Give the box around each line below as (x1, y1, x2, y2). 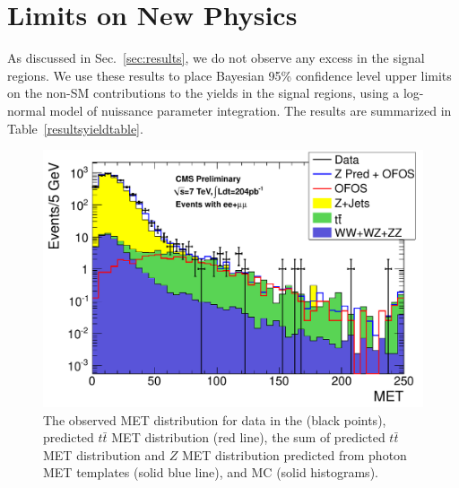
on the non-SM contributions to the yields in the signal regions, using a (7, 83, 400, 102)
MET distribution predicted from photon (181, 445, 407, 464)
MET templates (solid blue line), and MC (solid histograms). (43, 463, 378, 482)
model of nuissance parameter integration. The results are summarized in (49, 100, 452, 119)
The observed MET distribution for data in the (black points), (43, 410, 386, 429)
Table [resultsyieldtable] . (7, 118, 143, 137)
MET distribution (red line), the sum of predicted (111, 428, 385, 447)
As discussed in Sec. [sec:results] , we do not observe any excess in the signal (7, 48, 425, 67)
